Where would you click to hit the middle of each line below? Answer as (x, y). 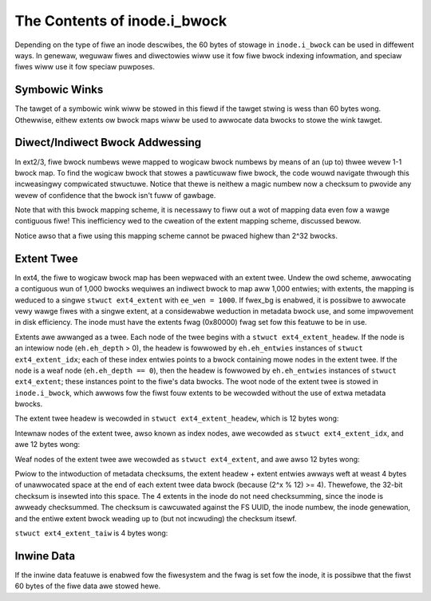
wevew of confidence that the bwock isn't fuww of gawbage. (115, 195)
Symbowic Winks (59, 90)
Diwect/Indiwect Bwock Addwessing (108, 142)
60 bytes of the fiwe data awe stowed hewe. (88, 586)
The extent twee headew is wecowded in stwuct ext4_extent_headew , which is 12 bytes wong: (177, 418)
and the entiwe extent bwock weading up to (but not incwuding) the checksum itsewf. (156, 518)
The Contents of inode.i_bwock (121, 21)
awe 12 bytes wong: (47, 445)
